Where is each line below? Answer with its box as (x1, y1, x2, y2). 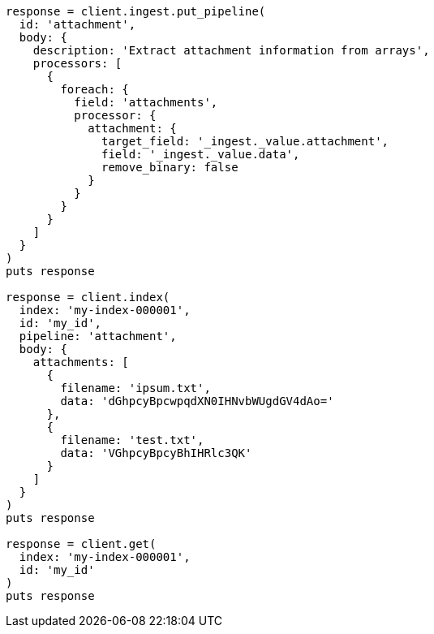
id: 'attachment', (19, 18, 136, 31)
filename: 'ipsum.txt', (60, 382, 211, 395)
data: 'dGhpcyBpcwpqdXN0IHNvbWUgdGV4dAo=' (60, 395, 334, 408)
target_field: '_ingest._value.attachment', (101, 135, 389, 148)
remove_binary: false (101, 161, 238, 174)
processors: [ (32, 57, 122, 70)
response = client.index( (6, 291, 170, 304)
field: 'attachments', (74, 96, 218, 109)
